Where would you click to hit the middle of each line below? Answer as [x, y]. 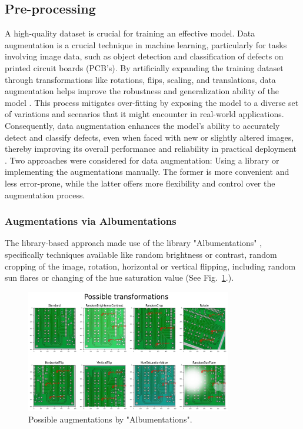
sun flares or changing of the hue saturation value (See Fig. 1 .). [119, 277]
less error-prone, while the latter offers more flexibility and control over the [140, 183]
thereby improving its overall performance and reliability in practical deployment [151, 149]
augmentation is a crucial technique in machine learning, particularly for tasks [146, 44]
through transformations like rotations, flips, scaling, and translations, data [140, 79]
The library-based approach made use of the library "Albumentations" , [134, 243]
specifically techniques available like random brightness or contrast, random [141, 254]
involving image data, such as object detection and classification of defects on [144, 56]
